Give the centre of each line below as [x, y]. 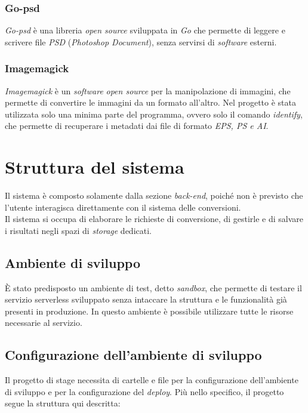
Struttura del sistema [95, 167]
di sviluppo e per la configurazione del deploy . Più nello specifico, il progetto [144, 391]
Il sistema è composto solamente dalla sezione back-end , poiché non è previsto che [154, 195]
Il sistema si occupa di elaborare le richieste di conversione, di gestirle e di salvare [154, 219]
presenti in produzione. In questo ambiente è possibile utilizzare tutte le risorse [149, 311]
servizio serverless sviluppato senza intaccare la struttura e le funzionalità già [146, 299]
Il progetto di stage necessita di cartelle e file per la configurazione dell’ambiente [152, 380]
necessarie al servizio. [44, 323]
